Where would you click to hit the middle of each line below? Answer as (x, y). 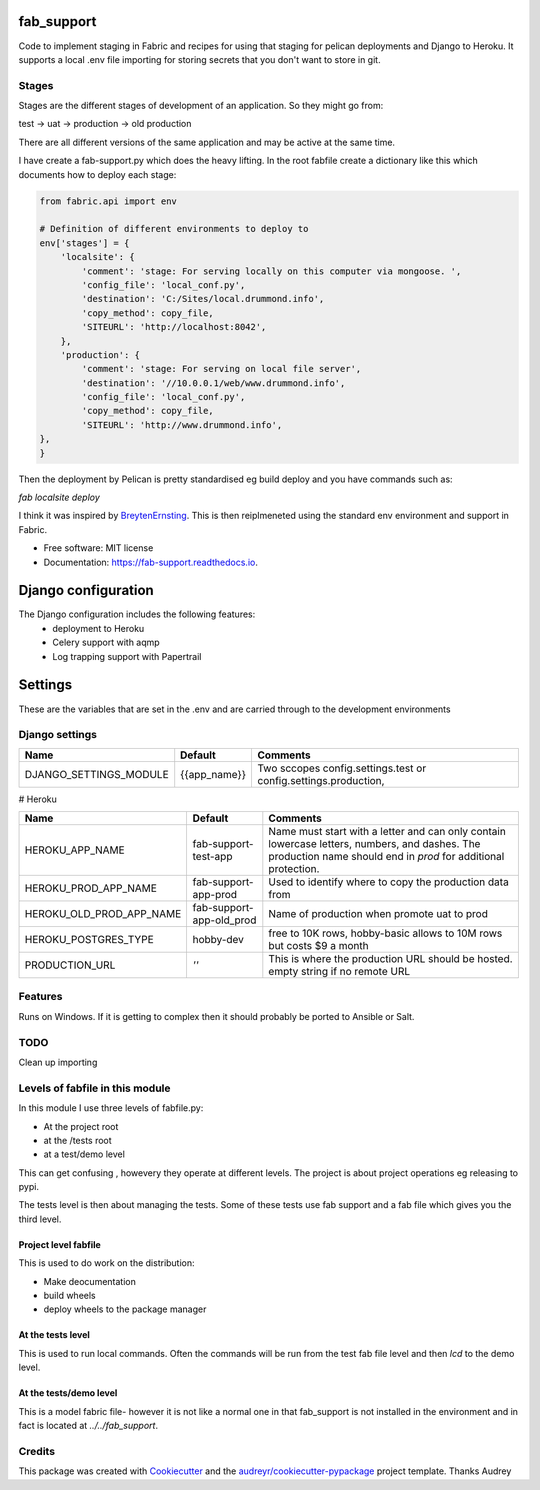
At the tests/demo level (68, 1393)
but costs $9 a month (318, 946)
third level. (40, 1219)
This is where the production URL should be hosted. (391, 959)
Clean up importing (58, 1062)
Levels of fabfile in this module (94, 1088)
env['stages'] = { (84, 243)
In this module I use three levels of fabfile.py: (111, 1108)
